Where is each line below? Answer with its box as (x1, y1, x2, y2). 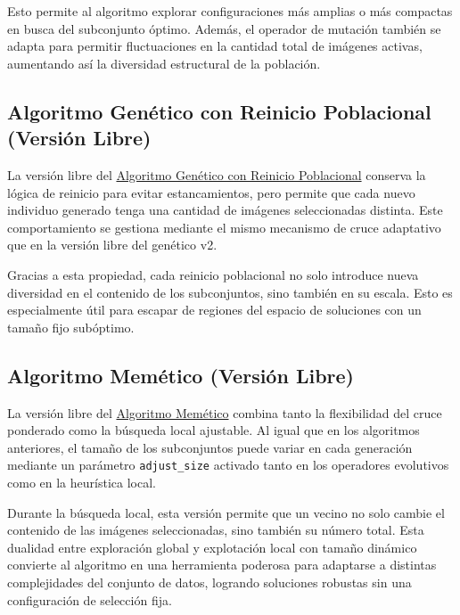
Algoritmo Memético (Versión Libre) (7, 361, 354, 389)
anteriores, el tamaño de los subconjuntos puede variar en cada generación (7, 438, 413, 456)
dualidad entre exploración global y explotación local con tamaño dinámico (7, 537, 417, 556)
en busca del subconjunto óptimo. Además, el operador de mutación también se (7, 19, 441, 37)
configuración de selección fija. (7, 590, 172, 609)
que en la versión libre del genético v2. (7, 235, 218, 254)
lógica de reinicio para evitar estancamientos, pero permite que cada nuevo (7, 183, 415, 201)
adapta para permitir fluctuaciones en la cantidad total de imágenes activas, (7, 37, 423, 55)
